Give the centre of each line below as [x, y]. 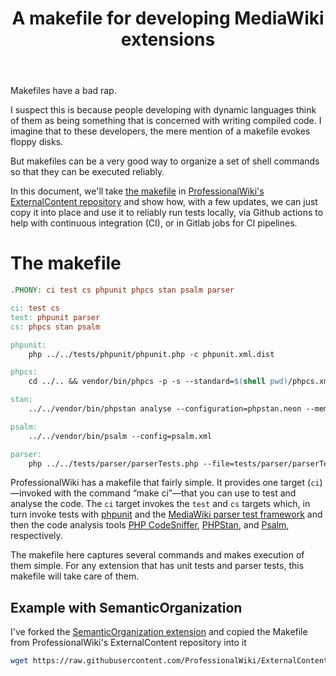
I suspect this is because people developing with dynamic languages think [163, 110]
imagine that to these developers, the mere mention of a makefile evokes [160, 131]
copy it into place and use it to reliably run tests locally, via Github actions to [167, 213]
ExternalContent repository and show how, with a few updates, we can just [164, 202]
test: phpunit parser [55, 317]
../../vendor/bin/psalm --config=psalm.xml [120, 436]
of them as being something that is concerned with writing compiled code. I [166, 121]
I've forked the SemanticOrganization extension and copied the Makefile [159, 632]
